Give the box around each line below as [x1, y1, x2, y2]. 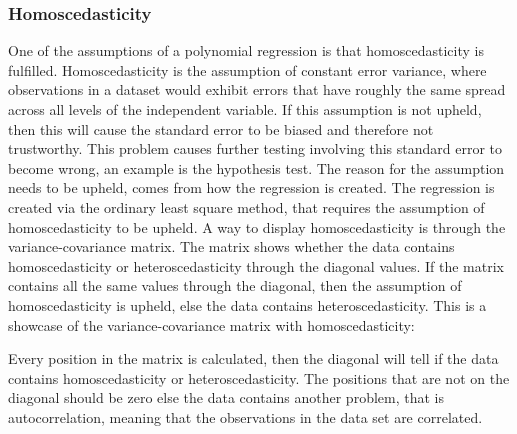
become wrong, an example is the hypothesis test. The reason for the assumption [8, 157, 505, 178]
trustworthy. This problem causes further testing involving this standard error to [8, 138, 503, 159]
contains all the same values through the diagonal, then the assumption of [8, 275, 462, 296]
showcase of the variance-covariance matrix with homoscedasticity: [8, 314, 415, 335]
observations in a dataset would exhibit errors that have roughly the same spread [8, 79, 506, 100]
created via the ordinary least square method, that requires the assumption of [8, 196, 485, 217]
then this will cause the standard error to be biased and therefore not [8, 118, 434, 139]
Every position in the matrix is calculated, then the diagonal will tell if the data [8, 348, 499, 369]
